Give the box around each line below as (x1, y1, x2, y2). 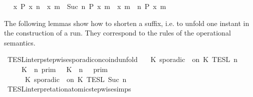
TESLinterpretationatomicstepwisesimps (7, 83, 131, 94)
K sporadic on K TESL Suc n (25, 73, 127, 84)
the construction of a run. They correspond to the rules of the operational (4, 27, 231, 38)
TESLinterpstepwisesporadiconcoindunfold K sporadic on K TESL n (7, 54, 238, 64)
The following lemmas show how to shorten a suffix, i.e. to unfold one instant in (4, 17, 249, 28)
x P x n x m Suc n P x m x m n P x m (13, 1, 166, 11)
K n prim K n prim (21, 63, 108, 74)
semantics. (4, 37, 36, 47)
